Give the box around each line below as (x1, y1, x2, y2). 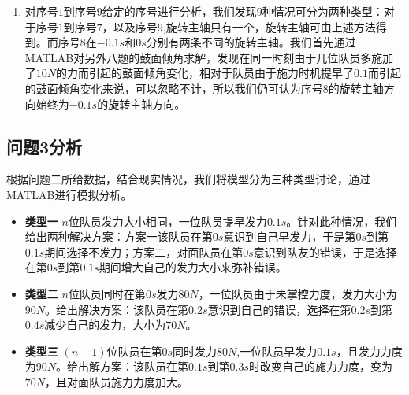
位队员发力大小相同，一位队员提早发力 (68, 212, 267, 229)
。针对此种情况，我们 (286, 212, 397, 229)
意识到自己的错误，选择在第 (207, 301, 351, 317)
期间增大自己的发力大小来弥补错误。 (99, 259, 287, 275)
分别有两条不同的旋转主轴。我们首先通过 (146, 34, 356, 50)
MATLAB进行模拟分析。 (6, 186, 132, 202)
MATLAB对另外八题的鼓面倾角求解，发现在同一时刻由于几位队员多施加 (24, 49, 394, 65)
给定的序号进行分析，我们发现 (102, 3, 257, 19)
